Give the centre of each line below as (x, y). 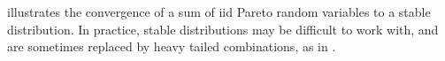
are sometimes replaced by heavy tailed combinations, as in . (172, 46)
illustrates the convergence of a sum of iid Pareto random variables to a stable (219, 11)
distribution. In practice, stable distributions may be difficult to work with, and (223, 29)
